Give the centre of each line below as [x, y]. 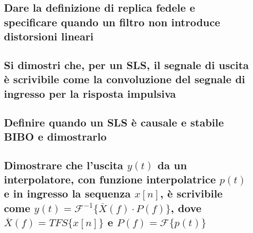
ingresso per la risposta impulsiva [90, 93]
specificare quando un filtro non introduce [112, 22]
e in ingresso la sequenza [67, 193]
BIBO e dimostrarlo [55, 136]
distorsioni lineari [49, 36]
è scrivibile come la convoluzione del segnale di [125, 79]
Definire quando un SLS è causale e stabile [114, 122]
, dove [186, 207]
